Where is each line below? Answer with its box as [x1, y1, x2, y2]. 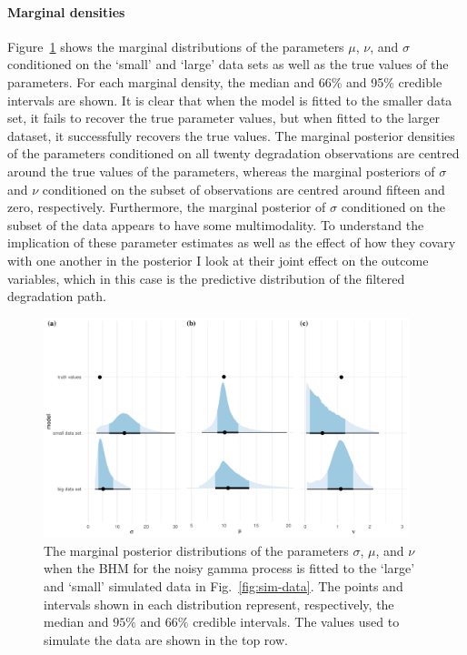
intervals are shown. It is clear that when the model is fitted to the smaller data [7, 90, 452, 109]
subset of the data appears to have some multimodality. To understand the [7, 215, 424, 234]
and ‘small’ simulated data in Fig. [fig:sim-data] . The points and [44, 577, 403, 595]
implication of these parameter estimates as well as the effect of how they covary [7, 233, 456, 252]
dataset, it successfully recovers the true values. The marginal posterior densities [7, 126, 455, 145]
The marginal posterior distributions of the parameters [44, 540, 349, 559]
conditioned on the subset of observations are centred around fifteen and [42, 179, 445, 198]
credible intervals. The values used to [193, 612, 400, 631]
